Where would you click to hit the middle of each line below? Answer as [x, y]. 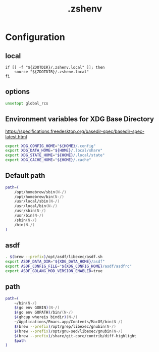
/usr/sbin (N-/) [30, 211]
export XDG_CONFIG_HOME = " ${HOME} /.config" [50, 146]
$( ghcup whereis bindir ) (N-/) [46, 317]
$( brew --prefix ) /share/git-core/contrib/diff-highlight [75, 336]
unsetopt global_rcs [27, 103]
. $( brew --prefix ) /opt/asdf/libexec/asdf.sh [54, 257]
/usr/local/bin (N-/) [36, 206]
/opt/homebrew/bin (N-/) [39, 197]
